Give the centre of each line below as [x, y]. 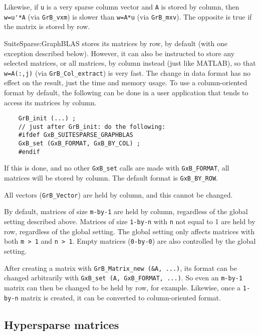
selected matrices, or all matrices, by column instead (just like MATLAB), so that [130, 63]
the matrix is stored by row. [47, 26]
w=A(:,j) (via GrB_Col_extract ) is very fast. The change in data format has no [127, 72]
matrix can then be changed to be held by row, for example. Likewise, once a [122, 287]
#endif [29, 152]
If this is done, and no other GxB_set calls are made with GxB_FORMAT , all [117, 168]
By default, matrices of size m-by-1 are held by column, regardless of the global [126, 211]
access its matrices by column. [50, 102]
